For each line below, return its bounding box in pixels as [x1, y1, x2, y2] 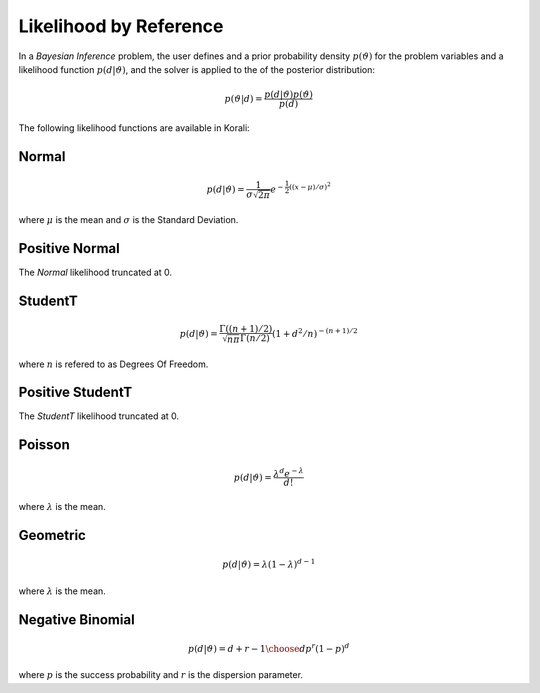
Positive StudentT [18, 384, 133, 401]
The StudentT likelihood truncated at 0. [18, 410, 180, 422]
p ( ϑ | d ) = [224, 93, 264, 104]
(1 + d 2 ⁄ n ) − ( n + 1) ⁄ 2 [271, 326, 359, 339]
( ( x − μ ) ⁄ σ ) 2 [288, 181, 332, 192]
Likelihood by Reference [18, 15, 224, 37]
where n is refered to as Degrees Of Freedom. [18, 358, 209, 370]
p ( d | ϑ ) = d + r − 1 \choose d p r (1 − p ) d [187, 641, 350, 654]
